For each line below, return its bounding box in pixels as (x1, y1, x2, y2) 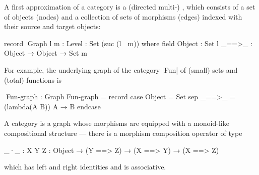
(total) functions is (4, 74, 62, 85)
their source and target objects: (4, 21, 101, 32)
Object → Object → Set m (4, 48, 87, 58)
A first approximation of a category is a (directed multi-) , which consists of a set (4, 2, 255, 12)
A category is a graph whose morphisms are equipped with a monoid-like (4, 118, 229, 128)
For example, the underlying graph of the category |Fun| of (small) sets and (4, 64, 238, 75)
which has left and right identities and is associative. (4, 161, 166, 172)
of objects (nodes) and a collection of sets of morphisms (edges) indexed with (4, 11, 242, 22)
